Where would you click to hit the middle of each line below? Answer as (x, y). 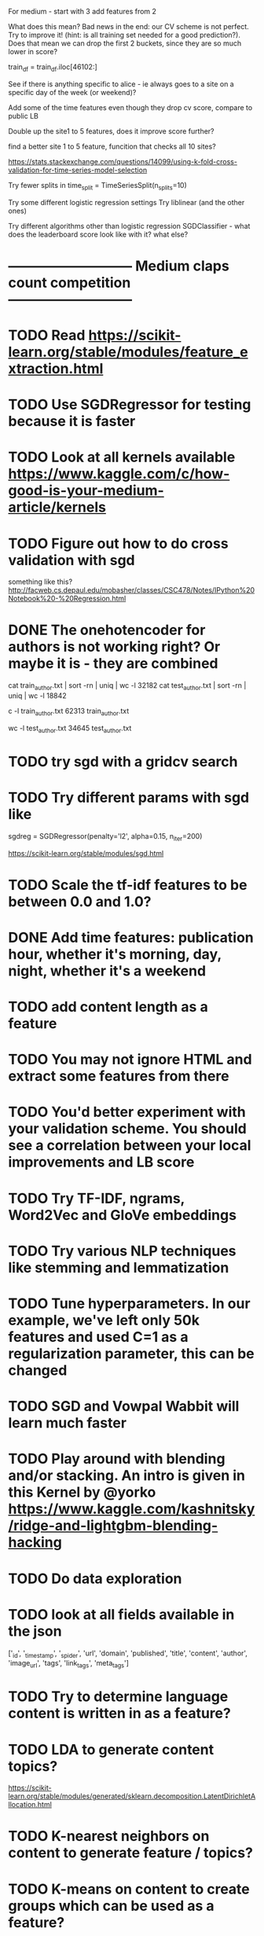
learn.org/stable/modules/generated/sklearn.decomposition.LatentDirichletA (132, 1796)
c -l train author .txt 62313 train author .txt (69, 712)
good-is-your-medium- (86, 491)
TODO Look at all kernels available (122, 457)
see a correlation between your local (130, 1146)
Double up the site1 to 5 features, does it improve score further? (111, 131)
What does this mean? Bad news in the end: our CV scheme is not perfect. (128, 26)
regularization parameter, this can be (132, 1354)
